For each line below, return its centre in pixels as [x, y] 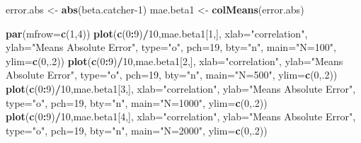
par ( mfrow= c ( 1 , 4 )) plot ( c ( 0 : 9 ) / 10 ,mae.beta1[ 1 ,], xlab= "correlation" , [157, 33]
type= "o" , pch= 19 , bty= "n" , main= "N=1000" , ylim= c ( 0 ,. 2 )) [137, 102]
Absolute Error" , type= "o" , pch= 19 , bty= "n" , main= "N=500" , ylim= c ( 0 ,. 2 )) [172, 75]
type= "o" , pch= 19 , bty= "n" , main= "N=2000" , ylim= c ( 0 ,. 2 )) [137, 130]
